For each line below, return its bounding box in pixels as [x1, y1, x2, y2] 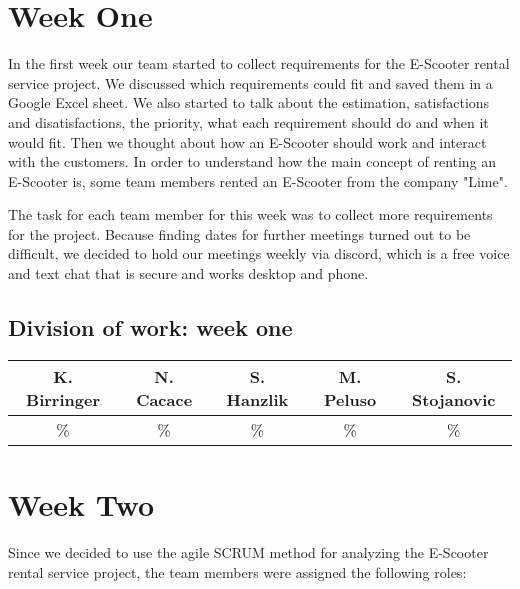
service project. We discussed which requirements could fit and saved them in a [8, 72, 493, 93]
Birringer [26, 387, 100, 411]
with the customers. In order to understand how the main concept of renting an [8, 151, 497, 172]
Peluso [323, 387, 377, 411]
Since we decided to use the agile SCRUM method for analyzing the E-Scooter [8, 541, 489, 562]
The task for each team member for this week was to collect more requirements [8, 204, 493, 225]
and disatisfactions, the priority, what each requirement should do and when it [8, 111, 489, 132]
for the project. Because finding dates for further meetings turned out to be [8, 223, 471, 244]
